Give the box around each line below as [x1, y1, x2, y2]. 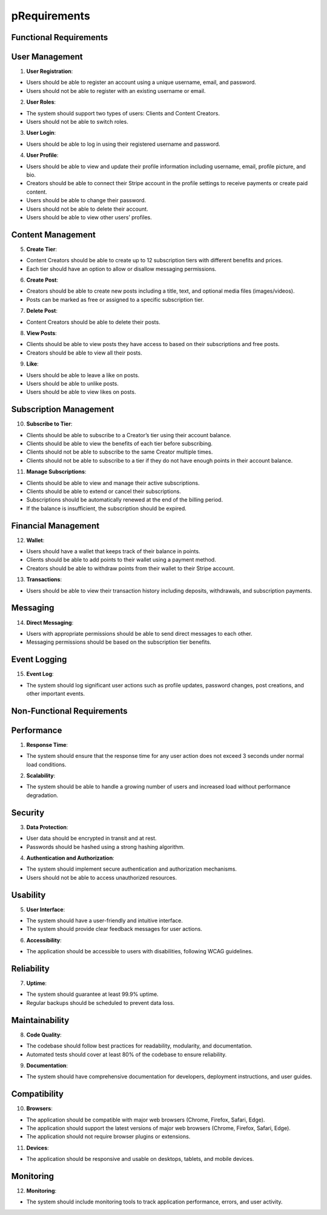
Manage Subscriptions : [26, 468, 87, 475]
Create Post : [26, 276, 59, 284]
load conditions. [26, 761, 67, 768]
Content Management [11, 230, 96, 240]
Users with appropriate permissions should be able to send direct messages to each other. [26, 630, 253, 637]
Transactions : [26, 576, 62, 583]
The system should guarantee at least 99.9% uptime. [26, 990, 159, 998]
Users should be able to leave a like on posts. [26, 371, 140, 379]
